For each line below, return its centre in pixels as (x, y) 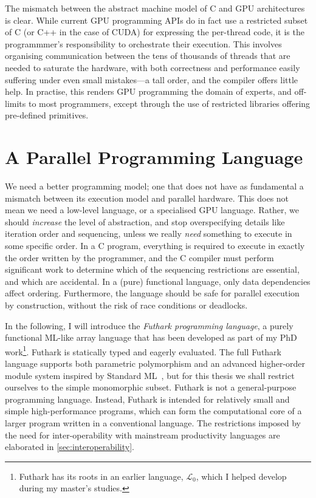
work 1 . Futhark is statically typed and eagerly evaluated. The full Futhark (143, 350)
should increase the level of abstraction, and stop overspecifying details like (145, 221)
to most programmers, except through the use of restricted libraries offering (169, 103)
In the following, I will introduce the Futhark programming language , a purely (149, 325)
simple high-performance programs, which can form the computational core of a (153, 411)
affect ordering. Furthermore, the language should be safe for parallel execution (152, 293)
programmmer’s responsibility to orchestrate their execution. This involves (143, 43)
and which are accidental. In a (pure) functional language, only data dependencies (158, 281)
